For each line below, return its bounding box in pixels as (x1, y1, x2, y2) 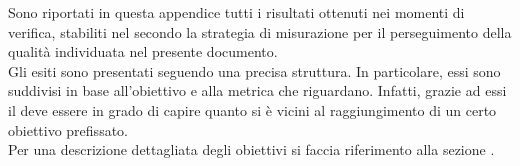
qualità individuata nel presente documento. (8, 41, 278, 62)
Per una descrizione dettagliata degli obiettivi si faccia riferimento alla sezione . (8, 139, 495, 160)
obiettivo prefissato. (8, 119, 128, 140)
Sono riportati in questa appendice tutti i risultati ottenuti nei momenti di (8, 2, 465, 22)
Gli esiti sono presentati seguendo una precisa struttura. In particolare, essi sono (8, 60, 501, 81)
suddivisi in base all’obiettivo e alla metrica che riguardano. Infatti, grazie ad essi (8, 80, 507, 101)
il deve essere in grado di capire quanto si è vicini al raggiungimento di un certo (8, 99, 497, 120)
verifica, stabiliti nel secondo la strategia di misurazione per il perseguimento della (8, 21, 512, 42)
